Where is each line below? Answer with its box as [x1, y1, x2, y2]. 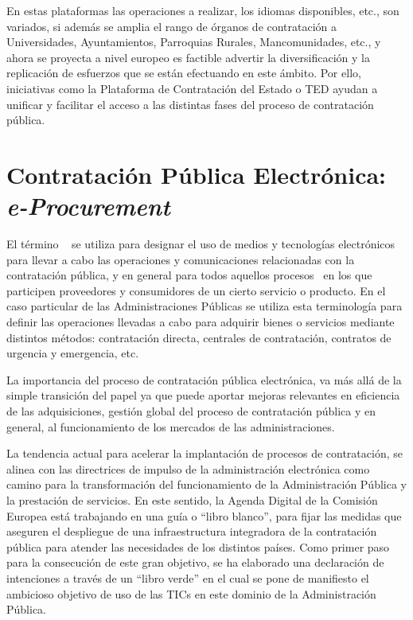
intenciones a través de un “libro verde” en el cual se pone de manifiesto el [6, 569, 369, 586]
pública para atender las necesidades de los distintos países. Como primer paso [6, 538, 390, 555]
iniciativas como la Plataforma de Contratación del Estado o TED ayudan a [6, 80, 378, 96]
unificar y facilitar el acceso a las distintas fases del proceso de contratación [6, 96, 374, 112]
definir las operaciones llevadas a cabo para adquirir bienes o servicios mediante [6, 314, 395, 330]
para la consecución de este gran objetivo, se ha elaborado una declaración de [6, 554, 384, 571]
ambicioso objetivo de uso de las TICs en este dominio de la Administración [6, 585, 376, 602]
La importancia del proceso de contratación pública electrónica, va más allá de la [6, 371, 402, 388]
